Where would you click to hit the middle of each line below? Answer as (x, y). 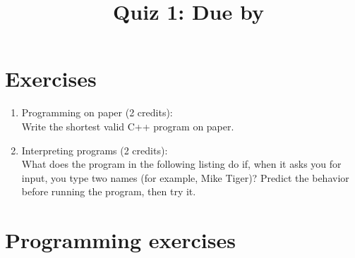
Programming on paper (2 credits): (97, 112)
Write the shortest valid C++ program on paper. (128, 126)
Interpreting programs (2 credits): (95, 150)
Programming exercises (120, 240)
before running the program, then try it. (109, 191)
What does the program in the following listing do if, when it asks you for (181, 164)
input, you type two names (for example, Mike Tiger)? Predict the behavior (185, 177)
